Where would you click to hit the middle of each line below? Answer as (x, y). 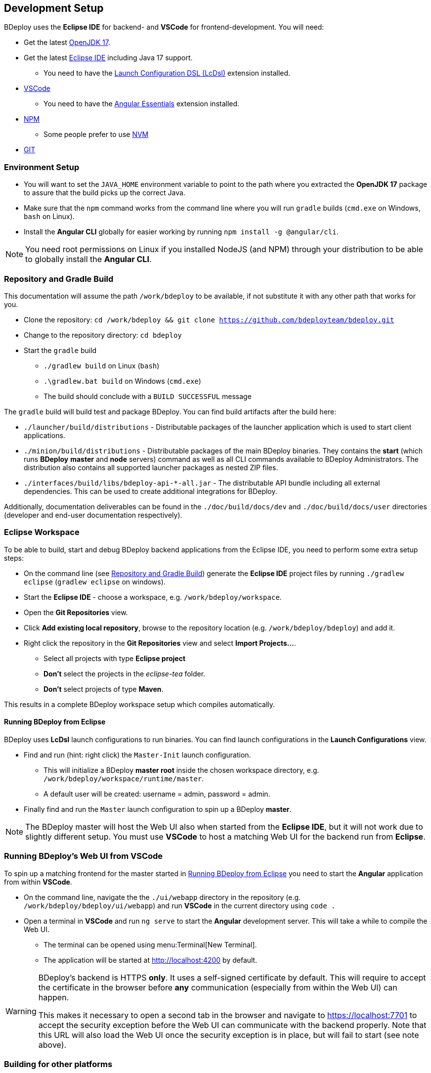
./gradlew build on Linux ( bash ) (102, 365)
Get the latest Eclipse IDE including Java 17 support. (108, 58)
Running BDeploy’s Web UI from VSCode (84, 856)
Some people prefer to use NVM (96, 134)
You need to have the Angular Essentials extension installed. (142, 104)
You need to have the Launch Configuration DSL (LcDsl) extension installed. (167, 73)
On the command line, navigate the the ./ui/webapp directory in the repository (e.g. (162, 897)
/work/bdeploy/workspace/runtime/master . (124, 778)
